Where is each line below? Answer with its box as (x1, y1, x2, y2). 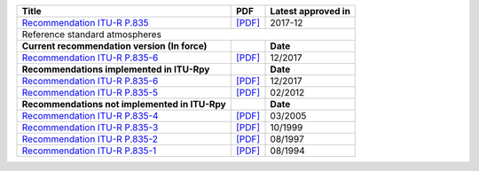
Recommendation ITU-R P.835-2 (21, 133, 159, 145)
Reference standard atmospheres (21, 28, 161, 40)
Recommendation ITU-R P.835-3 (21, 121, 159, 133)
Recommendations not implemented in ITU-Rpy (21, 98, 226, 110)
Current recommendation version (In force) (21, 40, 208, 52)
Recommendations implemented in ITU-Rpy (21, 63, 210, 75)
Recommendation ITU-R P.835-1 (21, 144, 157, 157)
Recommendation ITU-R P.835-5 (21, 87, 159, 98)
